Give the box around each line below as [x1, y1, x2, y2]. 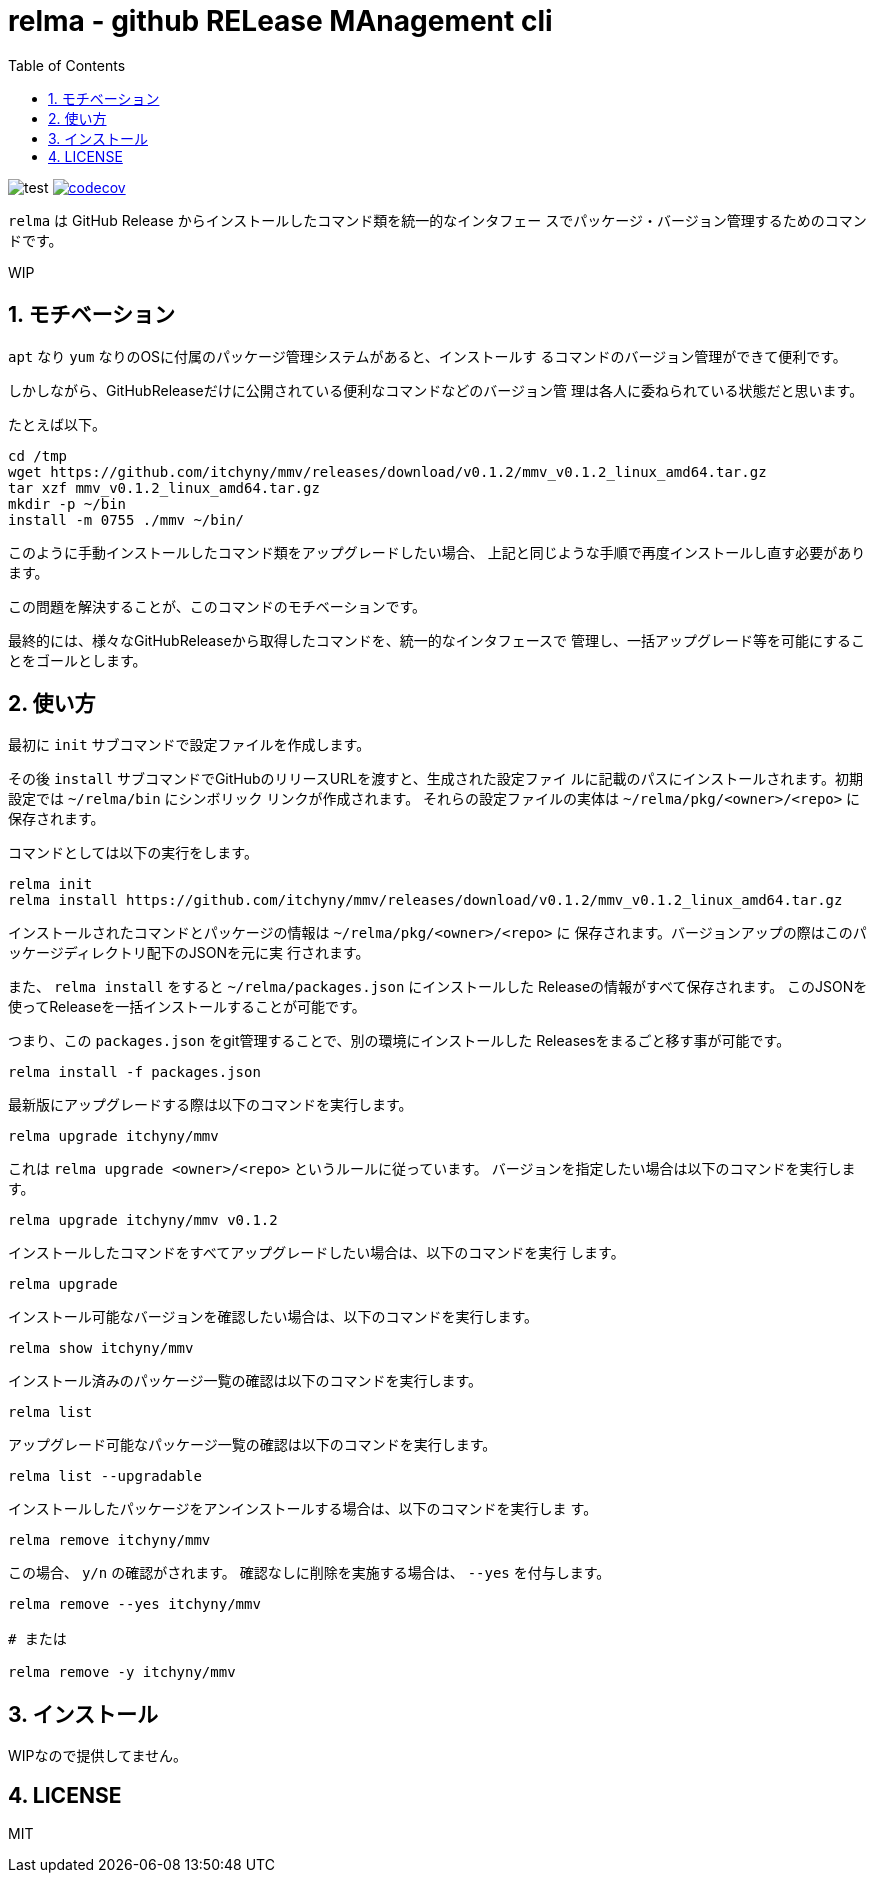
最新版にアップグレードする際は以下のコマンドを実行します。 [8, 1096, 413, 1114]
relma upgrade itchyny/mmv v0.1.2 [8, 1212, 278, 1229]
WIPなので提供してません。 [8, 1747, 187, 1765]
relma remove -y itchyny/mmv [8, 1664, 236, 1681]
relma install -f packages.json [8, 1064, 261, 1081]
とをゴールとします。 [8, 651, 147, 669]
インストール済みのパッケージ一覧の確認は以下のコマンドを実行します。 [8, 1372, 483, 1390]
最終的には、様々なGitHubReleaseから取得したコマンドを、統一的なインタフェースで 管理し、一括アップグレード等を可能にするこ [8, 631, 866, 649]
